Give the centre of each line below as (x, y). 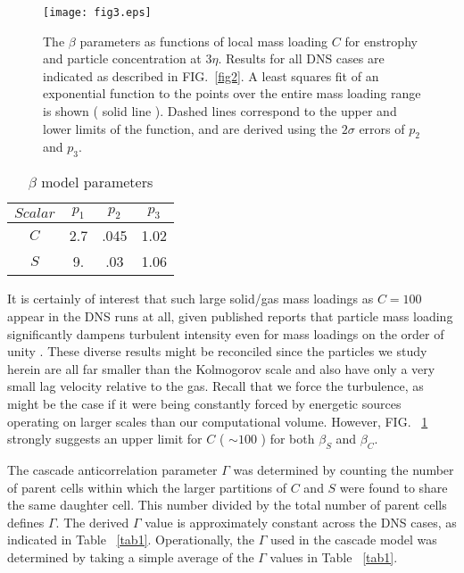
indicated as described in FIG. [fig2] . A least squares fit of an (211, 75)
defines (26, 522)
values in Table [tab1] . (334, 556)
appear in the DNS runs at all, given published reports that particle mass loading (230, 316)
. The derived (92, 522)
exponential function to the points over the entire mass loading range (232, 93)
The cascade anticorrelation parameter (112, 469)
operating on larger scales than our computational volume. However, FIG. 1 (218, 421)
